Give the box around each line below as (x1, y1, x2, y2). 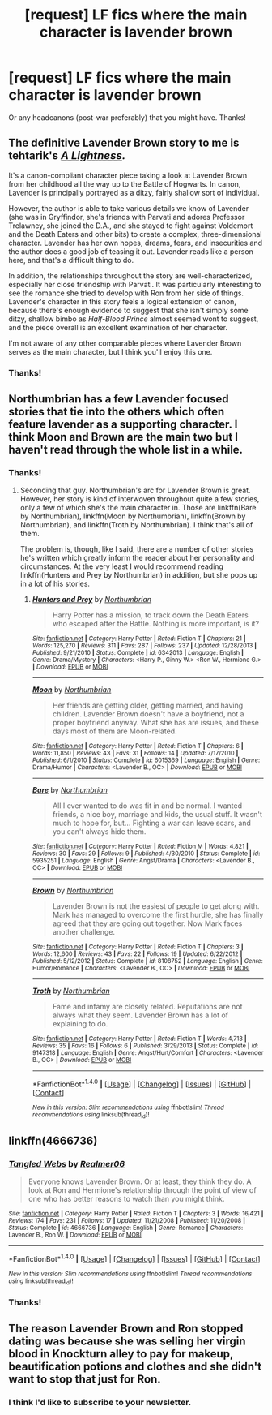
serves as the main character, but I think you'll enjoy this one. (8, 346, 213, 356)
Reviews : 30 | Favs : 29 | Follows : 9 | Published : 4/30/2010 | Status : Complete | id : (32, 849, 261, 858)
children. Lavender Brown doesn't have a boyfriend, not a (52, 709, 244, 719)
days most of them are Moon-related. (52, 726, 177, 736)
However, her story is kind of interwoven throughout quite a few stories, (19, 494, 260, 504)
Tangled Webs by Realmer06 (8, 1158, 125, 1169)
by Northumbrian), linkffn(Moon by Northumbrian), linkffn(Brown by (19, 511, 246, 521)
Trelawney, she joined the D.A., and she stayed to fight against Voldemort (8, 221, 253, 230)
